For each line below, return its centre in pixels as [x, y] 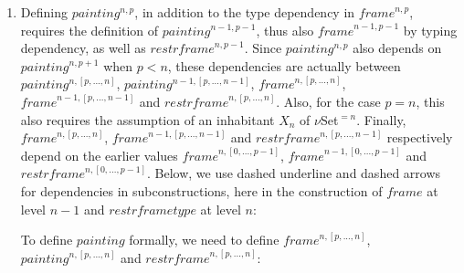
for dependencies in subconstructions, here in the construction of [201, 190]
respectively [420, 137]
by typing [430, 30]
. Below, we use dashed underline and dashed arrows [294, 173]
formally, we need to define [204, 240]
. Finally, [381, 119]
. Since [263, 48]
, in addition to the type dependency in [245, 12]
